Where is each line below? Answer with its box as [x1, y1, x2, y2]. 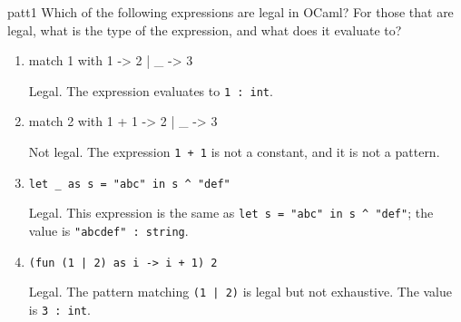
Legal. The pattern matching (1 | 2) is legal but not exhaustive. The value [28, 282, 453, 301]
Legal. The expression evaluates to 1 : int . [28, 81, 273, 100]
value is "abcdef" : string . [28, 221, 189, 239]
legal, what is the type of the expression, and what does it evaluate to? [7, 20, 402, 39]
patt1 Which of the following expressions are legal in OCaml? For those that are [7, 3, 454, 21]
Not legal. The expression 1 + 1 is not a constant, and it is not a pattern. [28, 142, 440, 161]
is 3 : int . [28, 299, 91, 318]
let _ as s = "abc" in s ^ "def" [28, 177, 230, 190]
